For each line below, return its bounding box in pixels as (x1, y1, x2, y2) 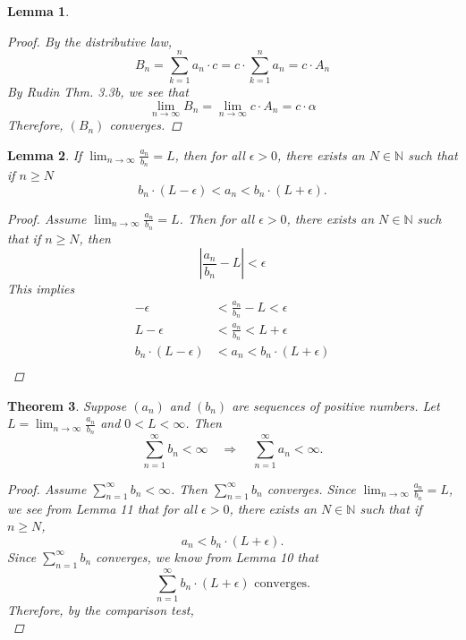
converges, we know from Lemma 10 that (96, 547, 318, 566)
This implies (7, 279, 75, 298)
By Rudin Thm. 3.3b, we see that (7, 82, 189, 101)
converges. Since (267, 479, 356, 498)
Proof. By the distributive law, (7, 31, 172, 50)
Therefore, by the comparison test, (7, 600, 194, 619)
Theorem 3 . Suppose (7, 396, 127, 414)
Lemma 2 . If (7, 145, 82, 164)
